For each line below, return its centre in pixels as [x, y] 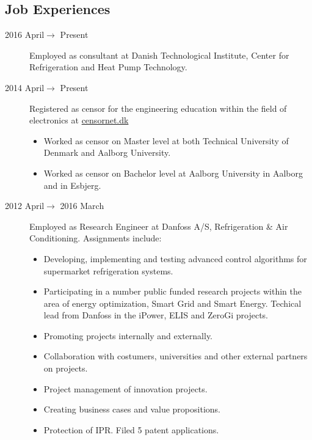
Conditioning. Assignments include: [96, 238]
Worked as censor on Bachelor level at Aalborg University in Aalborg [173, 173]
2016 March [82, 206]
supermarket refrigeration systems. [108, 270]
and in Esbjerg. [72, 185]
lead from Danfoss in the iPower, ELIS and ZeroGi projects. [156, 315]
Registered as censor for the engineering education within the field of [158, 108]
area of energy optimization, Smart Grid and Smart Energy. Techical [172, 303]
